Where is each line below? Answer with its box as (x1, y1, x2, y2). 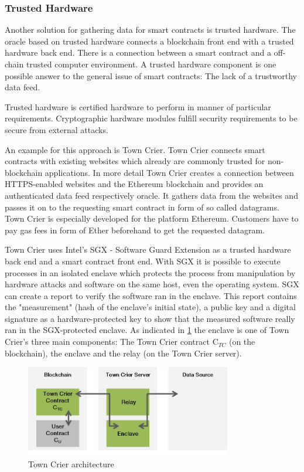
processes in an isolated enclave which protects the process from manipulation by (5, 266, 296, 279)
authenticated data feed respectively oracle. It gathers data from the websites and (5, 189, 298, 201)
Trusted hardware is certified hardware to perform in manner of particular (5, 100, 271, 113)
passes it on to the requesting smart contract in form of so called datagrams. (5, 201, 279, 213)
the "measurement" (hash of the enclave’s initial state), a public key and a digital (5, 301, 296, 313)
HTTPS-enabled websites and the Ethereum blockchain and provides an (5, 178, 264, 190)
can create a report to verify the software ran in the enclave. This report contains (5, 289, 297, 301)
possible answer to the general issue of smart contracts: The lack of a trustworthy (5, 69, 297, 82)
